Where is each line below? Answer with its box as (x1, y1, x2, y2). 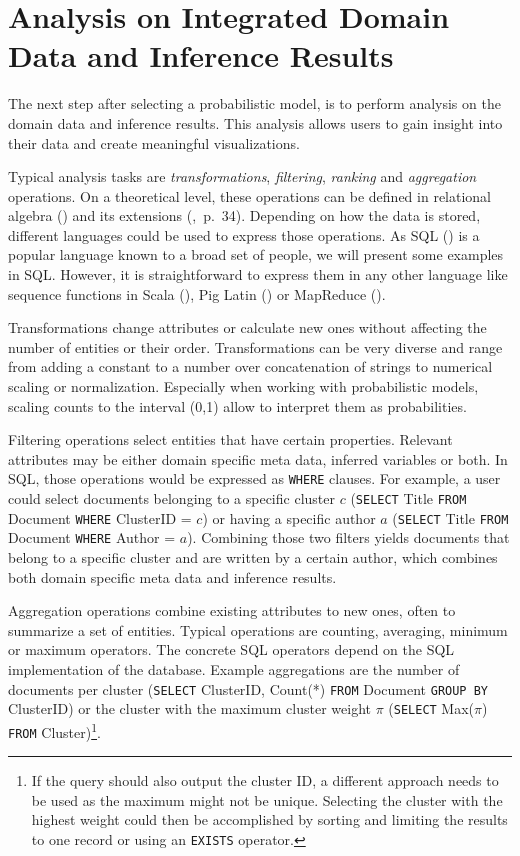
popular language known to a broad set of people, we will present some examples (8, 244, 504, 265)
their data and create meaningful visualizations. (8, 132, 300, 153)
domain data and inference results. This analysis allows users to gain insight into (8, 112, 503, 133)
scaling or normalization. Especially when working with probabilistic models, (8, 376, 479, 397)
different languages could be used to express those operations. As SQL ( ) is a (8, 224, 480, 245)
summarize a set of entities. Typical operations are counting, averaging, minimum (8, 619, 508, 640)
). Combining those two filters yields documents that (187, 527, 510, 548)
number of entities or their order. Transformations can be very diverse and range (8, 336, 503, 357)
